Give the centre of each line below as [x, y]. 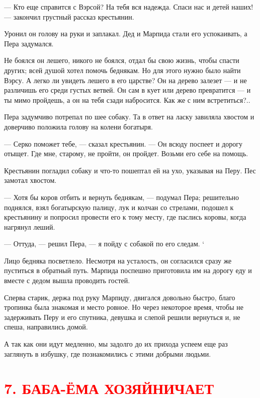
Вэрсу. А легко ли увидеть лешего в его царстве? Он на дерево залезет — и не [125, 80]
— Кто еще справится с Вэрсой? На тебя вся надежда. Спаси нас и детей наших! [129, 7]
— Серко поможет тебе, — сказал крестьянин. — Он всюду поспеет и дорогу [123, 143]
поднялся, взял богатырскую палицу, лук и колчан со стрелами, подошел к [119, 207]
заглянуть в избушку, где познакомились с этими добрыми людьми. [108, 353]
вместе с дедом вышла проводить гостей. [67, 280]
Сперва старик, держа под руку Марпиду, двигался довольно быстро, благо [120, 297]
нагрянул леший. [30, 226]
